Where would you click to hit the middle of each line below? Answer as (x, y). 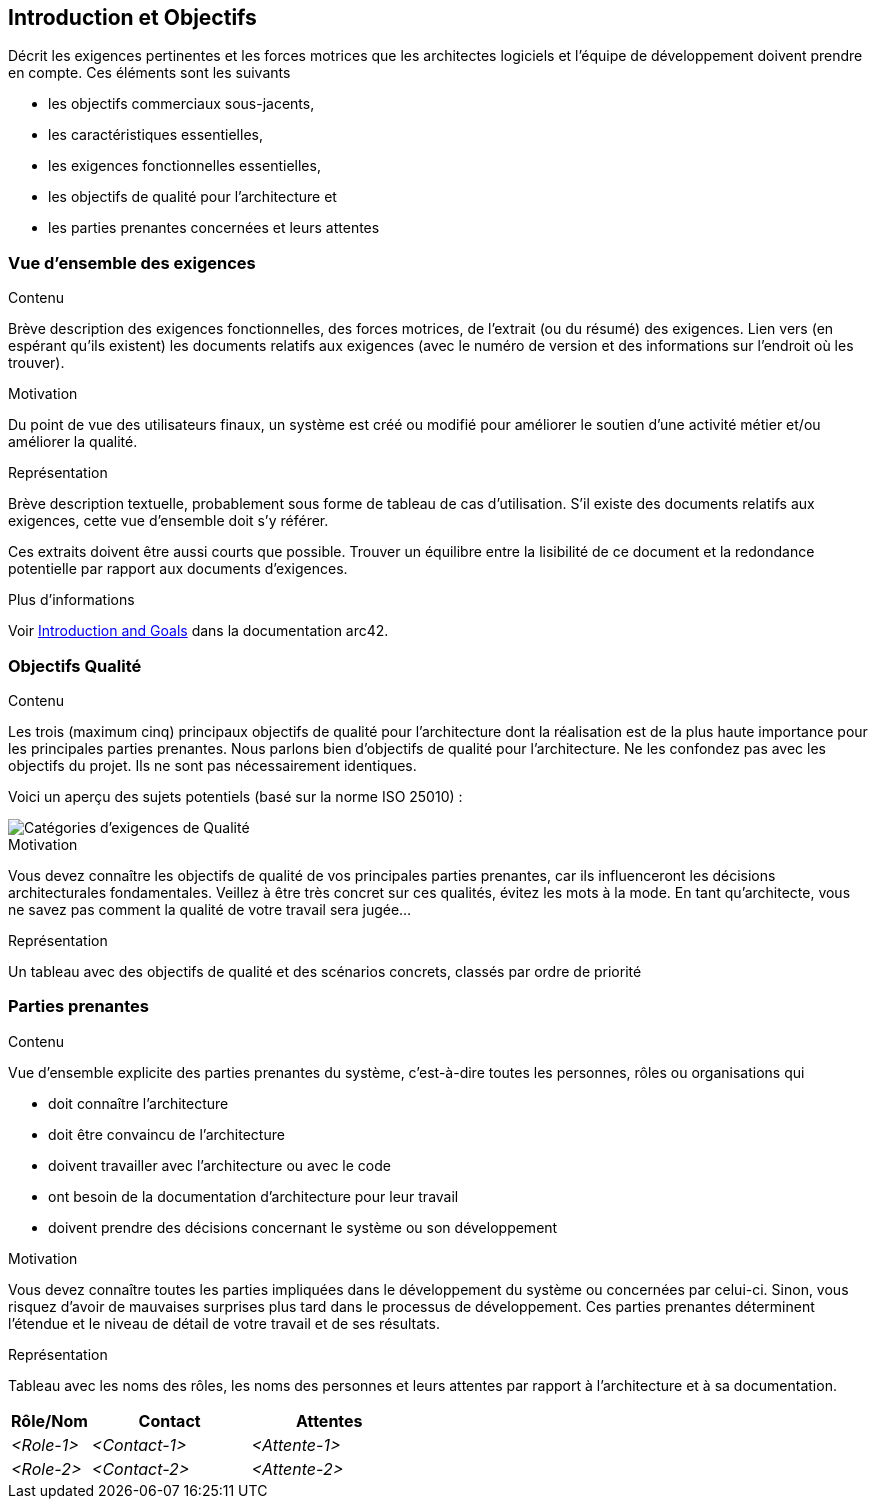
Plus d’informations (71, 600)
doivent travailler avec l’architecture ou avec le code (219, 1165)
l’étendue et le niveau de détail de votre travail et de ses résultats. (224, 1323)
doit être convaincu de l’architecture (166, 1134)
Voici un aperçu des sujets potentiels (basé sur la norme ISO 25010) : (235, 796)
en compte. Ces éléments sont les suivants (149, 73)
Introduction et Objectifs (132, 17)
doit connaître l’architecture (138, 1103)
